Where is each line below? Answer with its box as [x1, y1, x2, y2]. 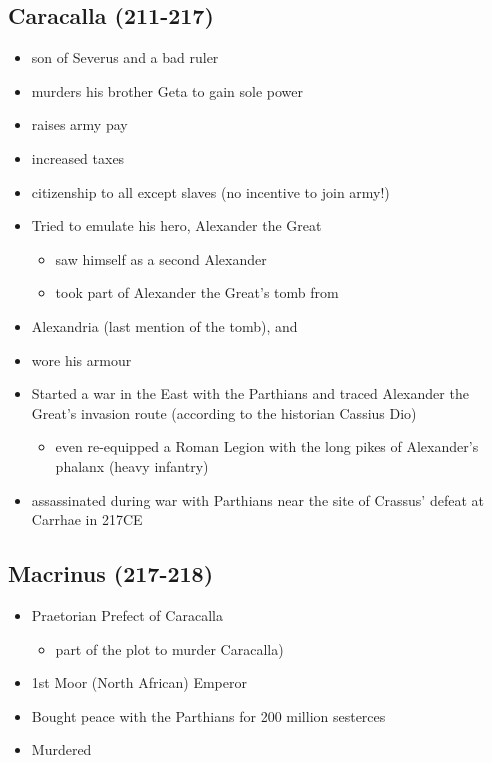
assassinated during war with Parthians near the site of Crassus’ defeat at [31, 489, 484, 510]
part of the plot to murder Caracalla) [55, 638, 284, 659]
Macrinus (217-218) [8, 558, 214, 589]
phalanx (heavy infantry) [55, 455, 209, 476]
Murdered [31, 739, 92, 760]
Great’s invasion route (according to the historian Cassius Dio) [31, 402, 417, 423]
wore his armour [31, 349, 132, 370]
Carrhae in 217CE [31, 509, 143, 530]
